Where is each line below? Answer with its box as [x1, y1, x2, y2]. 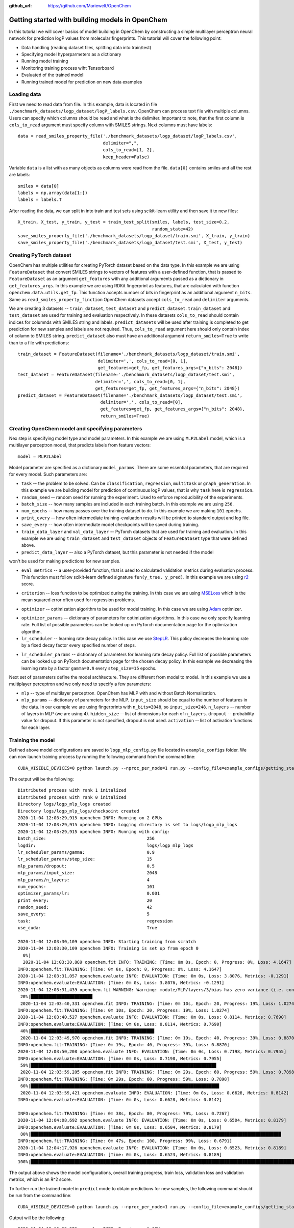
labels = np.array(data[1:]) [18, 190, 88, 196]
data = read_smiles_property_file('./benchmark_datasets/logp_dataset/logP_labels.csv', [18, 133, 238, 139]
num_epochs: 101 [18, 884, 155, 889]
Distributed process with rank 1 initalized [18, 787, 127, 793]
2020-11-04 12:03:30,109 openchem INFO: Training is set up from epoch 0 [18, 946, 199, 951]
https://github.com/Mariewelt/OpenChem [48, 3, 131, 8]
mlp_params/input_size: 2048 [18, 870, 158, 876]
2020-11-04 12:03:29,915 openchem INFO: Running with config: [18, 829, 171, 835]
